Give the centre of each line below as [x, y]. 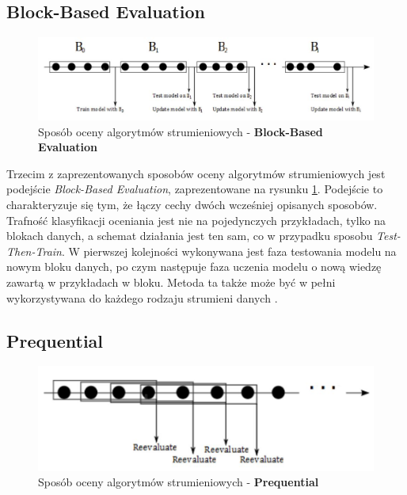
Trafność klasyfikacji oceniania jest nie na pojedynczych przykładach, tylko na [196, 220]
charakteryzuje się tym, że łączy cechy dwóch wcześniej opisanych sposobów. [192, 205]
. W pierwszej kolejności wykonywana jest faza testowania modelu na [229, 251]
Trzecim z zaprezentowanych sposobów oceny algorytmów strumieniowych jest [196, 173]
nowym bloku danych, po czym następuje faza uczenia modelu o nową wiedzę [194, 267]
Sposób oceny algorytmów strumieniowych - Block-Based [181, 131]
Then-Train [34, 251]
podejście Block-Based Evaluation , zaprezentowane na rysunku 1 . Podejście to [195, 189]
